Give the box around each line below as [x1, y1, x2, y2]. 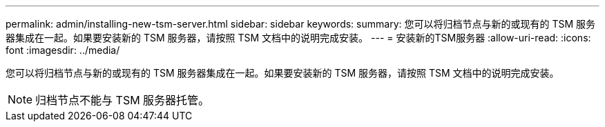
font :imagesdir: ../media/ [6, 44, 120, 56]
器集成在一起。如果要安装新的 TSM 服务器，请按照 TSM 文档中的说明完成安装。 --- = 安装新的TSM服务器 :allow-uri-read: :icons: [6, 32, 591, 43]
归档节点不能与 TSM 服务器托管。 [35, 93, 210, 107]
